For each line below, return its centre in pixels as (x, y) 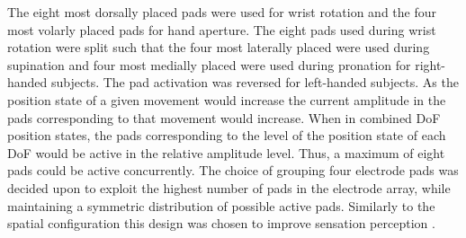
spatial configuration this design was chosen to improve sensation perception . (221, 223)
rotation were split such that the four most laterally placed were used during (219, 47)
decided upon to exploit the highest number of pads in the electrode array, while (229, 187)
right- (430, 64)
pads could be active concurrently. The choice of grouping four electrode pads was (233, 170)
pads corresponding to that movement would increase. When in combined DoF (224, 117)
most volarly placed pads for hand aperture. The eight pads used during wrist (222, 29)
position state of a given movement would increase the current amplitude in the (227, 99)
